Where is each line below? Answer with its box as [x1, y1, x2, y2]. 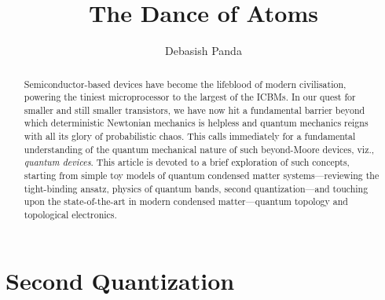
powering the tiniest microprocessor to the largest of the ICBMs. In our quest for [24, 90, 356, 104]
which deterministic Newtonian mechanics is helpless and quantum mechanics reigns [24, 116, 368, 130]
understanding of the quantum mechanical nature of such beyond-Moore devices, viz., [24, 142, 375, 155]
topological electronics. [24, 208, 117, 221]
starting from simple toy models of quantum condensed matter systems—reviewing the [24, 169, 379, 182]
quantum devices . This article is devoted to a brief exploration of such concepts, [24, 155, 350, 169]
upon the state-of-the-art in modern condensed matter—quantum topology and [24, 195, 348, 208]
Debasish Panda [165, 42, 242, 59]
